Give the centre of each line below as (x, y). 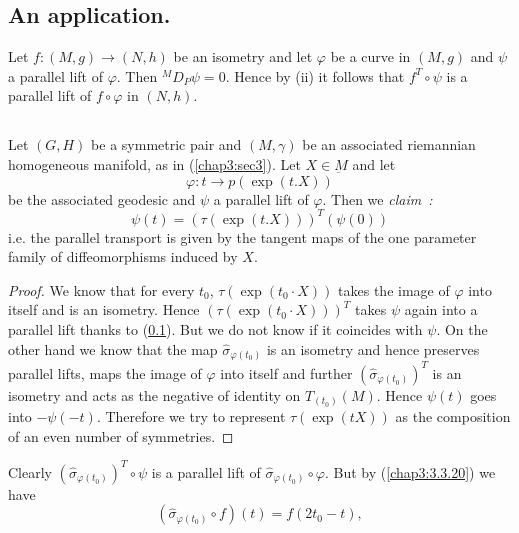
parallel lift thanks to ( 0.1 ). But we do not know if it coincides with (215, 329)
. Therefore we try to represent (191, 416)
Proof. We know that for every (101, 289)
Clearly (30, 471)
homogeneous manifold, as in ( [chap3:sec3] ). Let (154, 163)
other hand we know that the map (113, 348)
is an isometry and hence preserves (373, 348)
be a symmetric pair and (166, 144)
